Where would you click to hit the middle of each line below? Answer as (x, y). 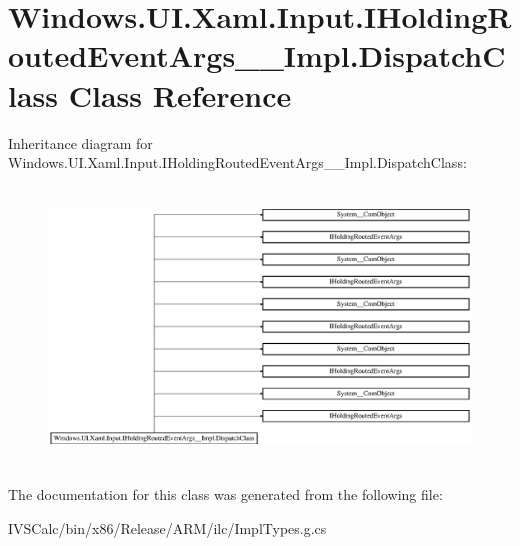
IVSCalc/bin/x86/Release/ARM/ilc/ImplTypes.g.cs (167, 527)
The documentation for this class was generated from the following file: (225, 494)
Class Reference (180, 94)
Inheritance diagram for (80, 142)
